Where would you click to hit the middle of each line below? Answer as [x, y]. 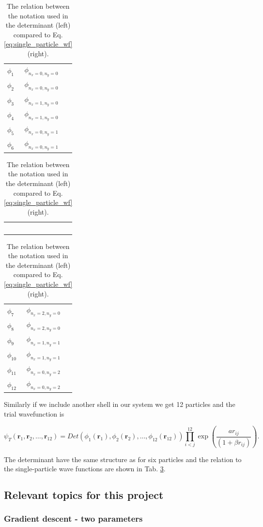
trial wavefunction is [34, 414]
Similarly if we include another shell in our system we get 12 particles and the [120, 404]
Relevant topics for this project [84, 495]
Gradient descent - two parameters [73, 519]
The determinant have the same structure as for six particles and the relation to [123, 459]
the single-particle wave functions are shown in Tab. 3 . [85, 469]
